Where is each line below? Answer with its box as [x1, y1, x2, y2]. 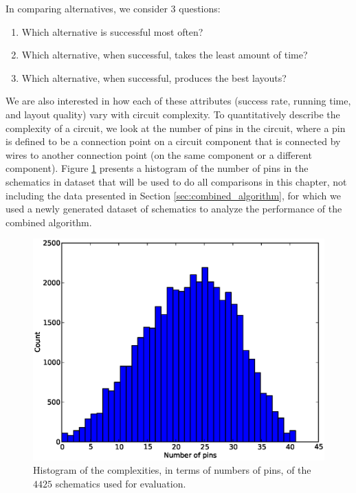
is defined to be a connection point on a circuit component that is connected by [5, 134, 341, 149]
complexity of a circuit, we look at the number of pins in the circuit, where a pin [5, 120, 346, 135]
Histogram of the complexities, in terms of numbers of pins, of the [33, 463, 311, 477]
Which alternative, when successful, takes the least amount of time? [21, 47, 308, 62]
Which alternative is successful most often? [21, 24, 203, 39]
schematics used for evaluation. [55, 476, 186, 491]
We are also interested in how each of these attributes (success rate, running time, [5, 94, 351, 108]
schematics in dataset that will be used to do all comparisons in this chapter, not [5, 174, 347, 188]
